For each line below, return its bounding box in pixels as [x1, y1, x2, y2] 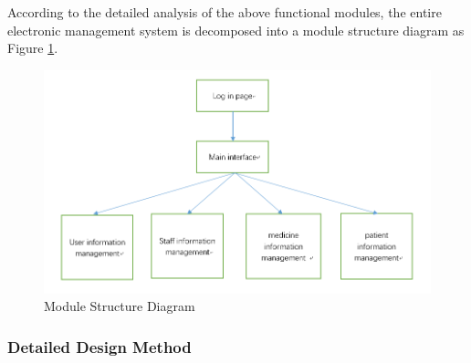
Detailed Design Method [7, 335, 192, 358]
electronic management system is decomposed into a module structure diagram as [7, 20, 465, 39]
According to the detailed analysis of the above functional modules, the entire [7, 3, 442, 21]
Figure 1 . [7, 38, 58, 57]
